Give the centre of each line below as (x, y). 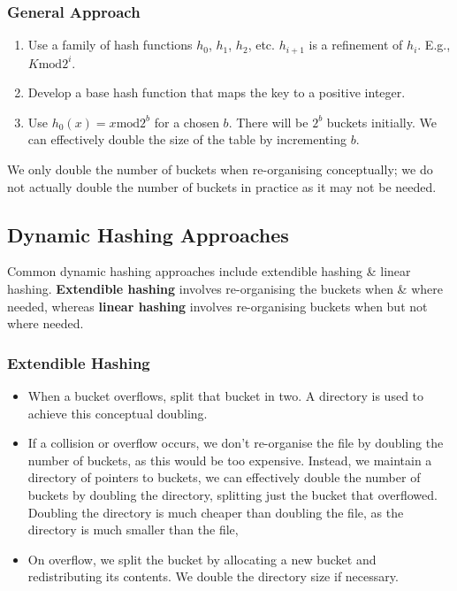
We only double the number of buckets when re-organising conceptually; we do (220, 169)
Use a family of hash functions (110, 45)
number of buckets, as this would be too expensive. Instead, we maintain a (230, 460)
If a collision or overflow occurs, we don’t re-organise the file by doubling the (236, 443)
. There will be (268, 122)
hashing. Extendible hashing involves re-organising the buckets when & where (225, 289)
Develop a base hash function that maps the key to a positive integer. (217, 92)
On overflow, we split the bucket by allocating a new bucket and (202, 559)
